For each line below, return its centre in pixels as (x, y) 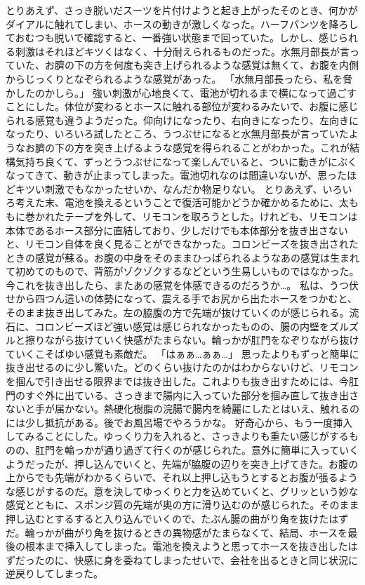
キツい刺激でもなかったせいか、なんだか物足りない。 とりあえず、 (169, 188)
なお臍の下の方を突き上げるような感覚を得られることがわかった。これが (182, 147)
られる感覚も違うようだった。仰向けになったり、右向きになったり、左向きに (182, 120)
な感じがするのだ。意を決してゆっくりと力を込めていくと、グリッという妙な (182, 491)
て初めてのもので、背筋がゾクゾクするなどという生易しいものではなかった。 (182, 271)
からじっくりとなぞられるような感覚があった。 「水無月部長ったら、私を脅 (179, 78)
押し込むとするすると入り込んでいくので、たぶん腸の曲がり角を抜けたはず (177, 518)
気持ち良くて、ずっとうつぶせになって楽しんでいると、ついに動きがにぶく (186, 161)
